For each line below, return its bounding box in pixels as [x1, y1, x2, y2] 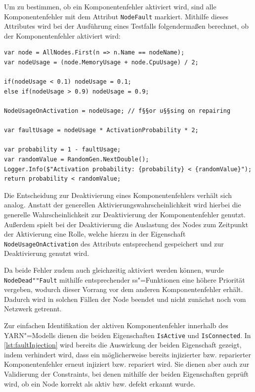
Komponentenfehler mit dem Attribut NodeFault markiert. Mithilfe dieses [4, 11, 229, 21]
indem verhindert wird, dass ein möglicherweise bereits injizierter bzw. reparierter [4, 349, 252, 359]
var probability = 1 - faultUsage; [4, 146, 121, 153]
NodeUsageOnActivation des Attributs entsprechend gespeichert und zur [4, 238, 224, 248]
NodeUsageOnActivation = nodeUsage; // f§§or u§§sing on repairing [4, 107, 231, 114]
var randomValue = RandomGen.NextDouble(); [4, 155, 149, 163]
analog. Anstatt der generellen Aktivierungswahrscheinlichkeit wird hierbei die [4, 199, 241, 210]
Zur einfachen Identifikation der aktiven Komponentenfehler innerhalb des [4, 320, 228, 330]
